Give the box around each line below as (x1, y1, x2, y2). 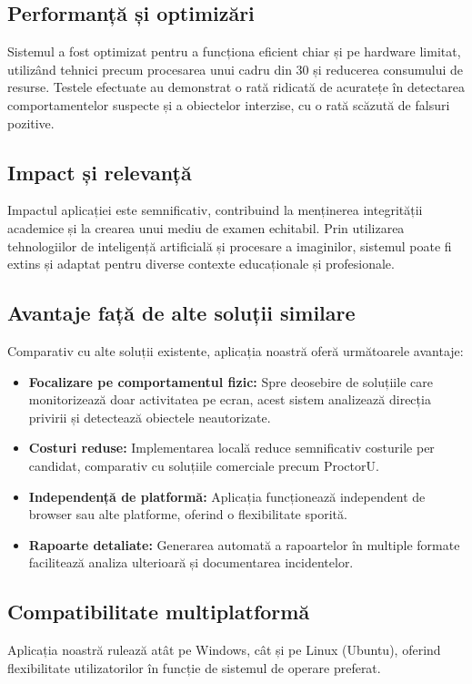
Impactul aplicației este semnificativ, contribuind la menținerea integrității (7, 200, 423, 219)
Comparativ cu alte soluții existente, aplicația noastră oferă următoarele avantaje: (7, 341, 464, 360)
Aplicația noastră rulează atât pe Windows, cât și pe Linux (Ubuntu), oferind (7, 640, 441, 659)
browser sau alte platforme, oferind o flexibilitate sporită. (28, 505, 347, 524)
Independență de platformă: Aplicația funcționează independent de (28, 486, 426, 505)
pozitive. (7, 113, 55, 132)
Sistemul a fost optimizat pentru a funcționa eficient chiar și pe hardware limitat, (7, 42, 461, 61)
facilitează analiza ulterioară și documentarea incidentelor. (28, 553, 354, 572)
